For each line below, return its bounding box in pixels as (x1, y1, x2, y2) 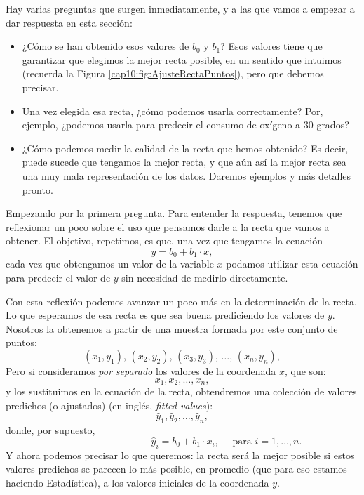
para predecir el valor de (6, 270, 111, 284)
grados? (316, 117, 349, 132)
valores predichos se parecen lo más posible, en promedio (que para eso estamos (6, 461, 347, 476)
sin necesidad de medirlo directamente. (121, 270, 288, 284)
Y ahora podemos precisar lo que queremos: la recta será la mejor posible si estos (6, 447, 355, 462)
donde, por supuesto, (6, 423, 95, 437)
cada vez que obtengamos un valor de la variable (6, 256, 214, 271)
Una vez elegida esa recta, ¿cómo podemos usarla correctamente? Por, (22, 103, 323, 118)
